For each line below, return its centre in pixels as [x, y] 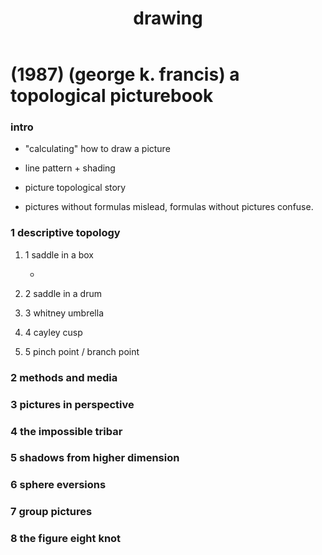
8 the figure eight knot [66, 539]
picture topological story [75, 188]
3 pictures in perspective [72, 404]
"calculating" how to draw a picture [97, 149]
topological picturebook [112, 96]
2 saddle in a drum [63, 293]
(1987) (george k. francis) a [125, 74]
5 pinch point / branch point [82, 351]
